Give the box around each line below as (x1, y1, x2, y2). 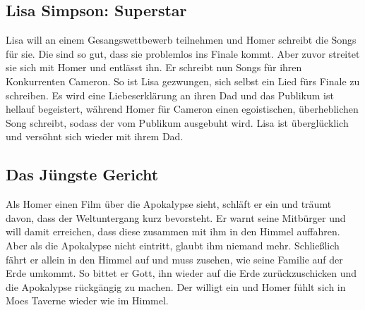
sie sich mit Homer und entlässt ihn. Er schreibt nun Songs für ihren (6, 60, 302, 75)
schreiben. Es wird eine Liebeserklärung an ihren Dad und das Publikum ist (6, 87, 334, 102)
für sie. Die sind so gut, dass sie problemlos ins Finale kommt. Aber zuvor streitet (6, 46, 360, 61)
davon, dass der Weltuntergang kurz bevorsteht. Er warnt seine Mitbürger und (6, 210, 346, 225)
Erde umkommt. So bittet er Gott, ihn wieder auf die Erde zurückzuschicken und (6, 266, 357, 280)
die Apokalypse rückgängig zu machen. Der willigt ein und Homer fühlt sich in (6, 279, 346, 294)
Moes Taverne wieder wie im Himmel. (6, 293, 169, 308)
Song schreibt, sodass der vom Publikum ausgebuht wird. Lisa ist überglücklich (6, 115, 349, 130)
